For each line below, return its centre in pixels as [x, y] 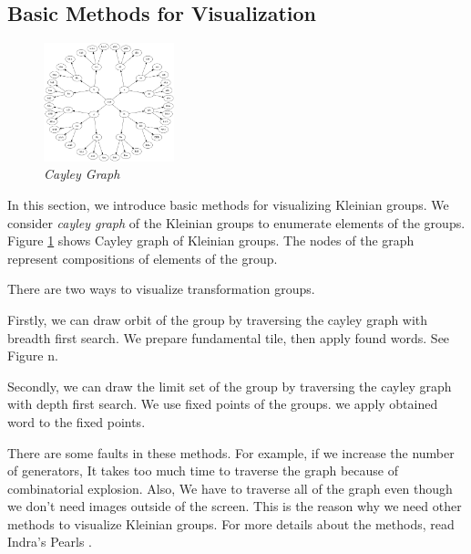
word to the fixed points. [77, 421]
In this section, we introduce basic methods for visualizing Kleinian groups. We [228, 204]
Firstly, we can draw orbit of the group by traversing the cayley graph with [218, 319]
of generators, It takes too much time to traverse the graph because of [203, 470]
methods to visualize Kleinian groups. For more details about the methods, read [231, 523]
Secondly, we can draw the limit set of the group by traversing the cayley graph [230, 386]
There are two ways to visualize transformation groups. [161, 289]
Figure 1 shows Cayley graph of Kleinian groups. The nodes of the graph [211, 240]
